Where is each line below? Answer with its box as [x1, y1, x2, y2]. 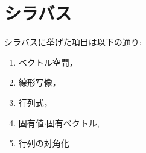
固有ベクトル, [46, 116, 100, 129]
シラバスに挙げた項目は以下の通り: [4, 36, 142, 48]
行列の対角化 [18, 137, 69, 149]
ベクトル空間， [18, 55, 78, 68]
